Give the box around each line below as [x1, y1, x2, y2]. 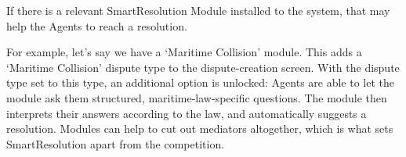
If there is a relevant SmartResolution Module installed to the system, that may [6, 2, 390, 18]
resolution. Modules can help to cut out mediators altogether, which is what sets [6, 120, 393, 137]
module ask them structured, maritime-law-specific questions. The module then [6, 89, 387, 105]
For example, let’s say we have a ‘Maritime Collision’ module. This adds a [6, 44, 362, 60]
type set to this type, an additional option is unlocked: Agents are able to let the [6, 74, 395, 91]
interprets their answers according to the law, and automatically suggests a [6, 105, 367, 121]
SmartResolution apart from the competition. [6, 135, 225, 152]
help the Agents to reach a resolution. [6, 17, 187, 34]
